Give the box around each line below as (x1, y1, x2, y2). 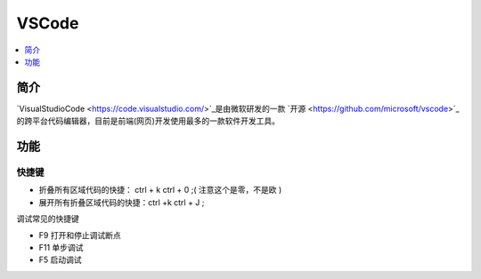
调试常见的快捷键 (16, 213, 79, 224)
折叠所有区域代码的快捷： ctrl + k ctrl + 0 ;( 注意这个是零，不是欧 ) (38, 185, 282, 195)
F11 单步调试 (38, 242, 84, 252)
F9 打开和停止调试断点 (38, 229, 121, 240)
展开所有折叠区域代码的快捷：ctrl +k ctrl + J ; (38, 196, 205, 208)
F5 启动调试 (38, 254, 82, 266)
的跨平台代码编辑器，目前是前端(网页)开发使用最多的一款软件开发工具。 (16, 116, 281, 126)
